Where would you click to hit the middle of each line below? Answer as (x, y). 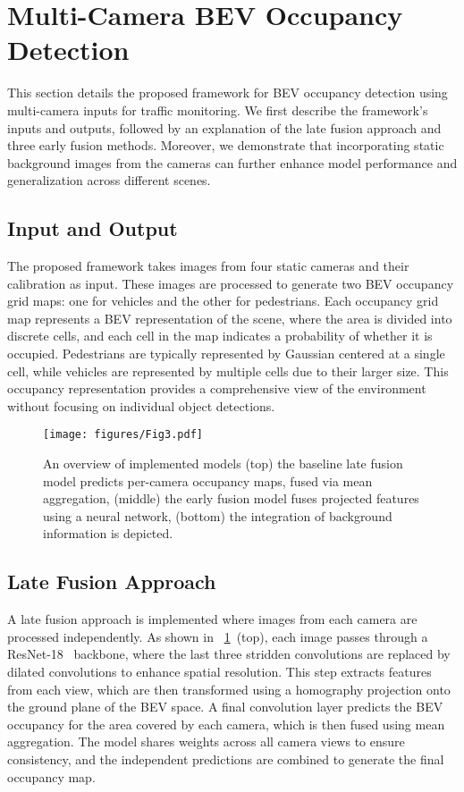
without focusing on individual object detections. (141, 405)
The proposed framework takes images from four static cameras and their (208, 266)
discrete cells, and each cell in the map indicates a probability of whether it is (220, 336)
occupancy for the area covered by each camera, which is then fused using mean (226, 724)
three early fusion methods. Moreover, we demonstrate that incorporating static (226, 145)
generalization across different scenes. (109, 180)
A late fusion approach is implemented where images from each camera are (212, 619)
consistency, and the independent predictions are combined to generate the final (226, 759)
